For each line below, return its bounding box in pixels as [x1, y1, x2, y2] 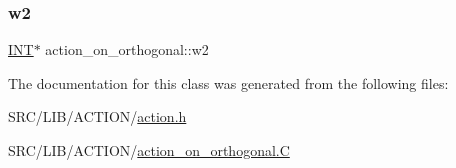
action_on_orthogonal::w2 [45, 39, 209, 60]
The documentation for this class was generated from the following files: [8, 72, 449, 93]
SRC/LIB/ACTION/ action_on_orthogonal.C [8, 140, 290, 160]
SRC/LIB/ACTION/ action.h [8, 106, 187, 127]
